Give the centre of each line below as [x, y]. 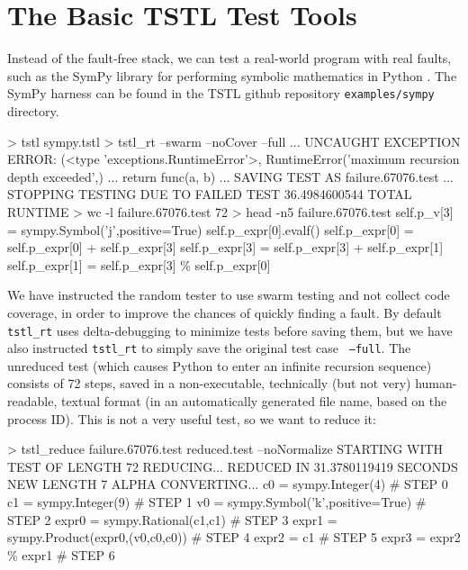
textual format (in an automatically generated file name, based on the [254, 401]
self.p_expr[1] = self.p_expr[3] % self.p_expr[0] [139, 264]
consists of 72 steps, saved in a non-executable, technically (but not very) [209, 383]
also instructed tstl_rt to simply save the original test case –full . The [209, 348]
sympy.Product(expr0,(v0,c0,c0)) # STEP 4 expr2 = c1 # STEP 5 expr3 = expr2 [234, 537]
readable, [32, 401]
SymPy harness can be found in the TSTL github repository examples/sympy [221, 93]
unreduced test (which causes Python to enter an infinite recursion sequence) [220, 365]
